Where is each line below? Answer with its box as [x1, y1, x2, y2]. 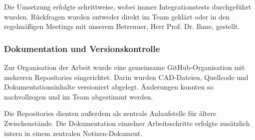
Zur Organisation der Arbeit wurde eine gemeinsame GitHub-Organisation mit [4, 62, 245, 72]
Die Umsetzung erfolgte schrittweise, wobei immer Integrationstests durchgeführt [4, 1, 252, 11]
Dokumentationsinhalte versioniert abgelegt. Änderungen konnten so [4, 81, 214, 92]
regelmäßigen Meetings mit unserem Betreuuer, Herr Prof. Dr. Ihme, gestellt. [4, 21, 240, 31]
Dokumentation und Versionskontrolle [4, 42, 160, 54]
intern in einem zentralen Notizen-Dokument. [4, 127, 143, 138]
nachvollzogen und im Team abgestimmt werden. [4, 91, 153, 101]
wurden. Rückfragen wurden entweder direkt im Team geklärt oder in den [4, 11, 230, 21]
